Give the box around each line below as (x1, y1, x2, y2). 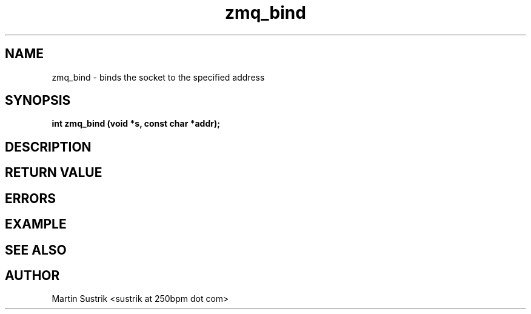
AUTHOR (5, 267, 60, 283)
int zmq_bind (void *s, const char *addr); (52, 118, 221, 129)
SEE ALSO (5, 242, 67, 258)
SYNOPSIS (5, 93, 71, 109)
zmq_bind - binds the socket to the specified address (52, 72, 265, 82)
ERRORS (5, 190, 56, 206)
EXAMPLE (5, 216, 67, 232)
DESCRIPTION (5, 139, 92, 155)
